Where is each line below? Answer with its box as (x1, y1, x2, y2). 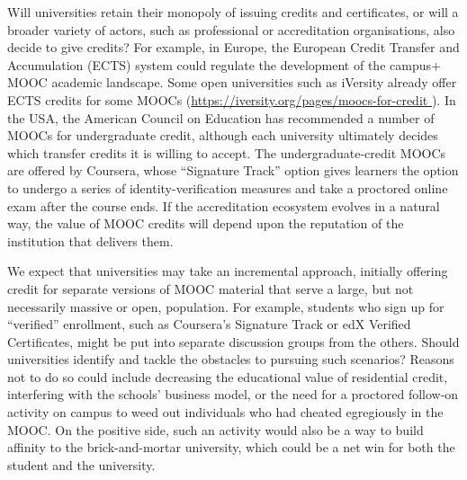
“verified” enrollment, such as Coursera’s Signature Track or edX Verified (7, 315, 411, 333)
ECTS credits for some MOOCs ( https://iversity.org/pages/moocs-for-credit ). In (7, 90, 456, 109)
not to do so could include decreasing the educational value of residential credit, (7, 367, 448, 386)
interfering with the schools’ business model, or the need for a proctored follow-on (7, 385, 459, 404)
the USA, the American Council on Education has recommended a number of (7, 108, 435, 127)
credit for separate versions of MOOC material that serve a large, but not (7, 279, 414, 298)
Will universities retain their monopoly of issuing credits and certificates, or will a (7, 3, 459, 21)
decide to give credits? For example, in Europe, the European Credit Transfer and (7, 38, 460, 57)
